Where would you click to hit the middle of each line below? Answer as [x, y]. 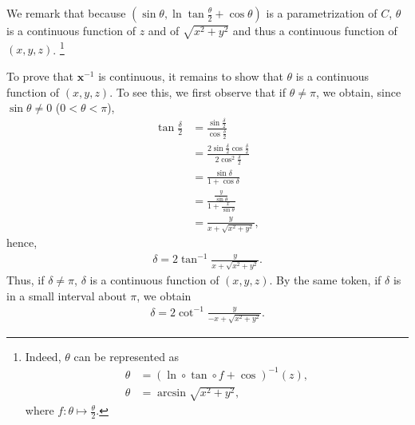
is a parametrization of [322, 13]
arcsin [172, 393]
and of [164, 30]
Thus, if [26, 280]
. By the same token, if [325, 280]
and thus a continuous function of [315, 30]
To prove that [40, 75]
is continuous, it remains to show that [191, 75]
